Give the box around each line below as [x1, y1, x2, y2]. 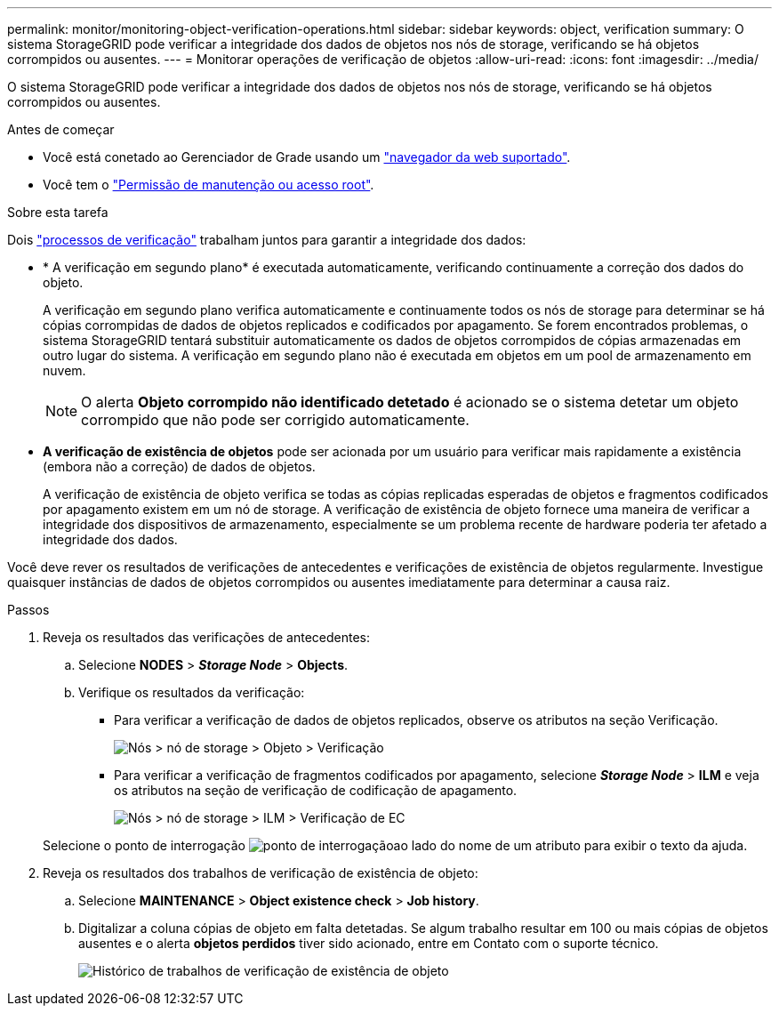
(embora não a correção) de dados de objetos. [43, 459, 316, 474]
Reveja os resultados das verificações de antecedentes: [43, 630, 370, 645]
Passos [7, 602, 50, 617]
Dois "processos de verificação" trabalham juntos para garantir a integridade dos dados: [7, 232, 526, 247]
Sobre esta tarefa [7, 205, 108, 220]
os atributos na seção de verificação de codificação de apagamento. [114, 783, 518, 798]
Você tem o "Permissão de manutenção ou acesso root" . [43, 177, 374, 192]
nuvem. [43, 363, 86, 378]
